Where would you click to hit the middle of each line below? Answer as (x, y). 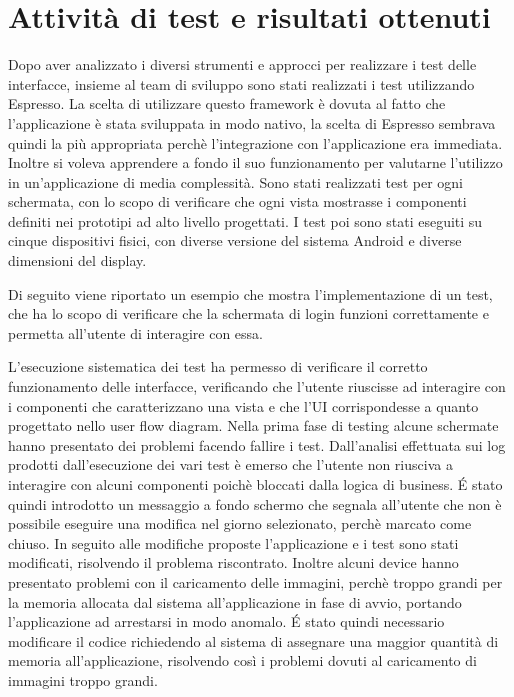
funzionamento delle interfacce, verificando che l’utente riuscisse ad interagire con (257, 386)
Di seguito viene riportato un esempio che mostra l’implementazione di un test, (250, 293)
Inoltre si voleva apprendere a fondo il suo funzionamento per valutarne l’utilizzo (255, 162)
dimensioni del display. (77, 260)
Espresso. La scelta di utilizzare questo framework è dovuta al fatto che (227, 103)
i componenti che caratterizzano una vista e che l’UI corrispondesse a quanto (243, 405)
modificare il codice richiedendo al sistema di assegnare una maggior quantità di (253, 640)
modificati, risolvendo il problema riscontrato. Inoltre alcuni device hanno (233, 562)
